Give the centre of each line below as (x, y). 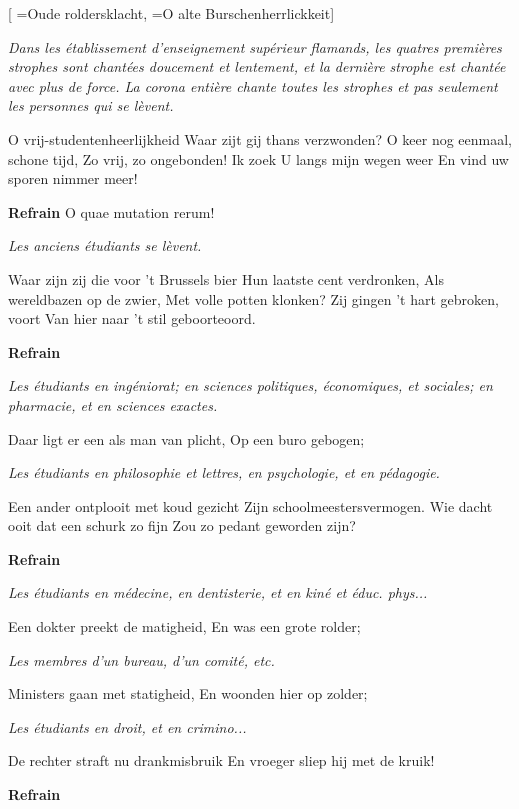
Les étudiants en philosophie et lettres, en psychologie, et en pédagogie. (224, 472)
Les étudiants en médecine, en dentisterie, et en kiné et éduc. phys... (218, 592)
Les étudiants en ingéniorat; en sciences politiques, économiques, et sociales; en (250, 385)
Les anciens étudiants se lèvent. (105, 245)
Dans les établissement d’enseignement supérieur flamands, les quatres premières (255, 46)
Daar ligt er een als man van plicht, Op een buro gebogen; (186, 438)
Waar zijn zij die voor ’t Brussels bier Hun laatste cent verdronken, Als (226, 278)
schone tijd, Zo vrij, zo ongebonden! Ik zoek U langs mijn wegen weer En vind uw (258, 158)
